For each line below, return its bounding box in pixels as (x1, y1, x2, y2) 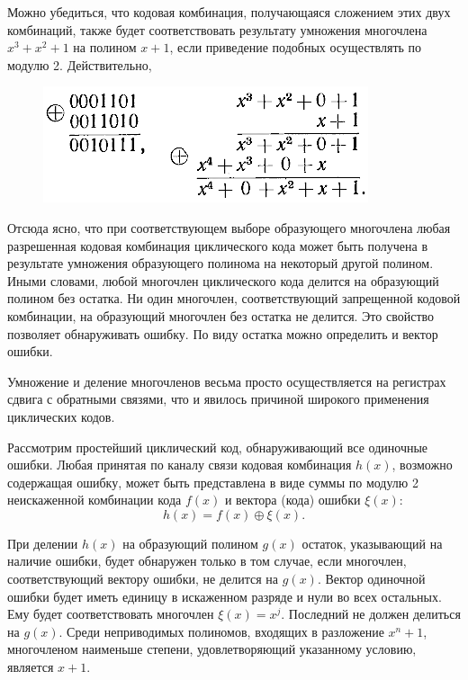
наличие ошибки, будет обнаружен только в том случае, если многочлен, (7, 551, 407, 570)
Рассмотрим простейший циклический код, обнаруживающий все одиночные (7, 437, 428, 456)
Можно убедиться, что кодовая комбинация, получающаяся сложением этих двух (7, 3, 451, 21)
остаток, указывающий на (301, 533, 443, 552)
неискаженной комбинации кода (7, 490, 182, 509)
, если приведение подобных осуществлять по (169, 38, 422, 57)
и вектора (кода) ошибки (224, 490, 361, 509)
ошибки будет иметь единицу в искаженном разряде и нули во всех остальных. (7, 586, 442, 605)
